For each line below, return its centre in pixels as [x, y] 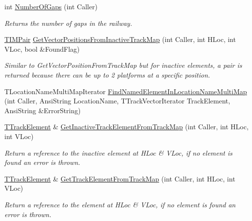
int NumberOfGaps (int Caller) [51, 6]
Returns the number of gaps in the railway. [68, 23]
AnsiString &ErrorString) [43, 110]
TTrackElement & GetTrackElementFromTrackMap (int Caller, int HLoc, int [120, 178]
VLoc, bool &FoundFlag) [42, 49]
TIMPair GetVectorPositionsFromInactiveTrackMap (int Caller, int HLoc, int [120, 39]
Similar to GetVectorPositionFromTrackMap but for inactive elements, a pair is [123, 65]
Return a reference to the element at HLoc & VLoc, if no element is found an [120, 204]
